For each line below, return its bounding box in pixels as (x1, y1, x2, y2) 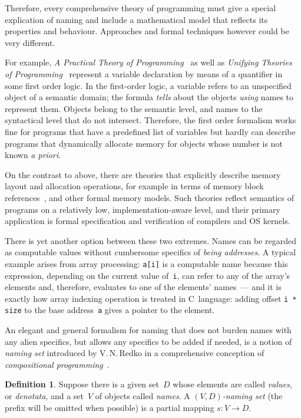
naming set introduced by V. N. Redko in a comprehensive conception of (5, 347, 264, 359)
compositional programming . (5, 358, 110, 370)
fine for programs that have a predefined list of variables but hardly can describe (5, 125, 296, 137)
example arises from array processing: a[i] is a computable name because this (5, 257, 288, 269)
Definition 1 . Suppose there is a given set (5, 378, 159, 390)
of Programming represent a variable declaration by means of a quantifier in (5, 67, 283, 80)
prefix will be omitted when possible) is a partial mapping (5, 401, 214, 413)
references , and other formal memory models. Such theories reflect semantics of (5, 191, 294, 203)
